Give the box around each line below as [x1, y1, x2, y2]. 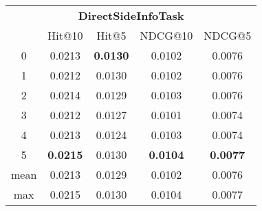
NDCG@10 [140, 27, 193, 43]
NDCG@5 [204, 27, 252, 43]
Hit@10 [47, 27, 83, 43]
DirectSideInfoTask [78, 8, 184, 23]
